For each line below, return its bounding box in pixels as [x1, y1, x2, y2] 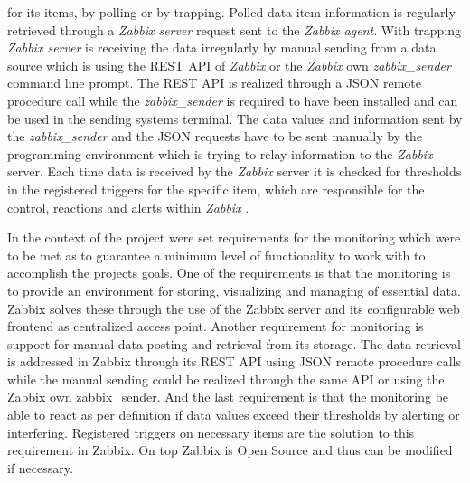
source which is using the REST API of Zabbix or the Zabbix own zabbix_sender [7, 55, 451, 74]
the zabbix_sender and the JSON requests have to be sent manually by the [7, 127, 423, 146]
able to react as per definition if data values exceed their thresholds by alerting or [7, 405, 460, 424]
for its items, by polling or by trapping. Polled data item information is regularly [7, 3, 456, 21]
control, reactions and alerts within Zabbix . [7, 197, 249, 216]
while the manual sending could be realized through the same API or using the [7, 369, 445, 388]
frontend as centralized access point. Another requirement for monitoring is [7, 317, 424, 336]
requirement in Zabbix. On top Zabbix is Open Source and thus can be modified [7, 440, 453, 459]
